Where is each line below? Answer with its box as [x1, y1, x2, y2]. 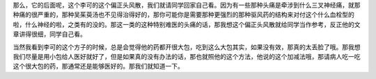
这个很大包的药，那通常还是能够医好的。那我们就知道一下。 [13, 62, 184, 71]
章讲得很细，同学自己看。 [13, 30, 86, 38]
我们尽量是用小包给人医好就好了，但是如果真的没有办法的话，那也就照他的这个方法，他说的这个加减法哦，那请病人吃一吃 [13, 52, 361, 60]
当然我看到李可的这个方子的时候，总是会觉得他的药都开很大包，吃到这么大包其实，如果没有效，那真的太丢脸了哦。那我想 [13, 42, 361, 51]
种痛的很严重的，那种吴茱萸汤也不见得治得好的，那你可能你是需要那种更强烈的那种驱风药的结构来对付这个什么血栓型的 [13, 10, 354, 19]
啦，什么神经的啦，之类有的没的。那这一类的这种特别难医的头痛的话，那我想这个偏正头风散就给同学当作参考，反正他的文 [13, 20, 361, 28]
